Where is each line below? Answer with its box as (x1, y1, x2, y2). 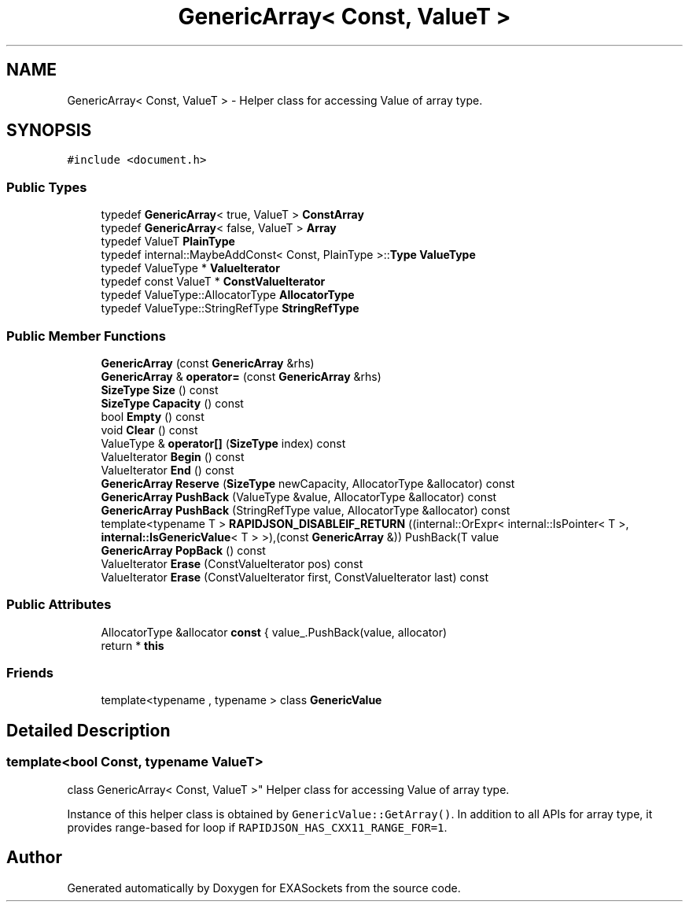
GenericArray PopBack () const (101, 543, 266, 557)
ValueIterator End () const (101, 463, 234, 477)
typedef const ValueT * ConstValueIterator (101, 275, 326, 289)
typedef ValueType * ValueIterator (101, 261, 280, 275)
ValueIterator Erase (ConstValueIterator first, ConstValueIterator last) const (101, 570, 489, 584)
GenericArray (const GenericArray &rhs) (101, 356, 315, 370)
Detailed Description (6, 720, 171, 740)
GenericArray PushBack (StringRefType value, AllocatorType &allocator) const (101, 503, 510, 517)
